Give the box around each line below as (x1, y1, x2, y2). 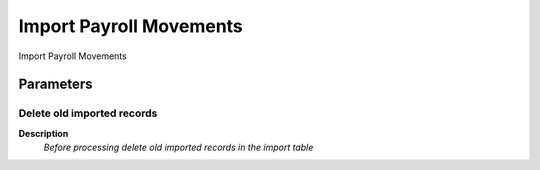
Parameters (18, 76, 93, 93)
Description (18, 127, 69, 139)
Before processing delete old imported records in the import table (43, 141, 314, 154)
